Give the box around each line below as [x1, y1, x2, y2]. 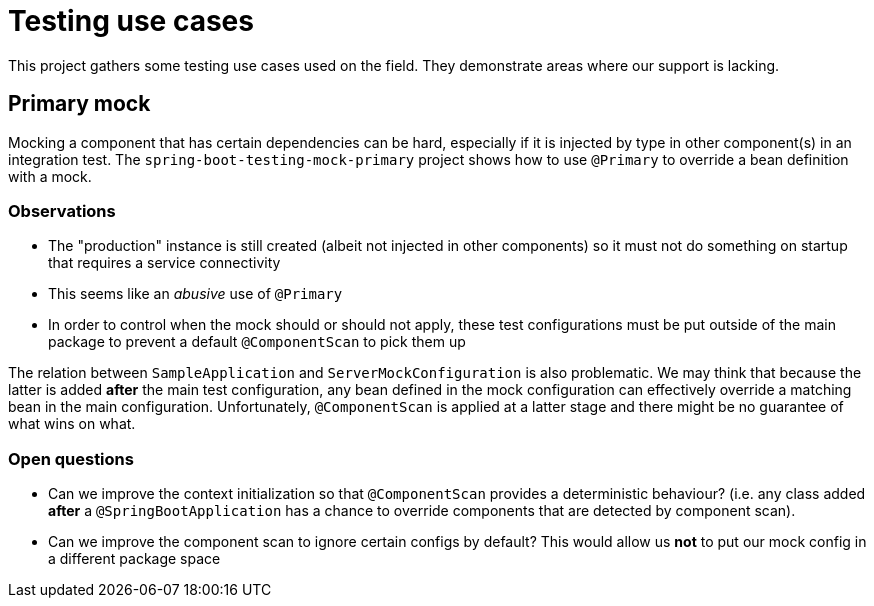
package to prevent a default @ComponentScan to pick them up [48, 333, 466, 351]
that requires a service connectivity [48, 254, 281, 272]
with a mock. [8, 167, 92, 185]
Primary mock [8, 91, 151, 117]
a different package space [48, 550, 221, 568]
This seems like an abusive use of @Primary [48, 285, 343, 303]
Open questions [8, 448, 134, 469]
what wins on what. [8, 415, 136, 433]
